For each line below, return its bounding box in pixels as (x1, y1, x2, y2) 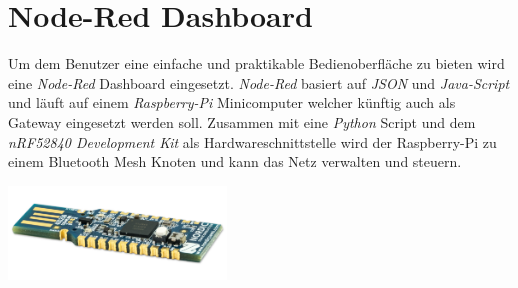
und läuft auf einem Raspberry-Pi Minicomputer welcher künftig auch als (8, 92, 456, 113)
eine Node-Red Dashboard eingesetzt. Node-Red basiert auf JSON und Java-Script (8, 72, 510, 93)
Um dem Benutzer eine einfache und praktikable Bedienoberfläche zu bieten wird (8, 53, 505, 74)
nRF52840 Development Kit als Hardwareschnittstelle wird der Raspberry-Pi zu (8, 131, 497, 152)
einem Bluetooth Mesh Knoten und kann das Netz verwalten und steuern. (8, 151, 462, 172)
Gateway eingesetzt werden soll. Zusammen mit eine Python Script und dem (8, 111, 476, 132)
